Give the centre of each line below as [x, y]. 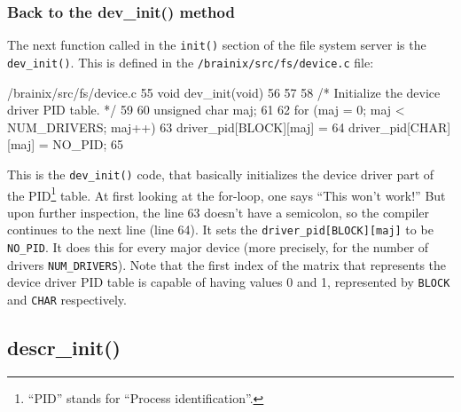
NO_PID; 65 [88, 144]
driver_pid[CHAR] [400, 127]
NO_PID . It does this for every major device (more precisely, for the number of [218, 247]
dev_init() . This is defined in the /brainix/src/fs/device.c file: [191, 62]
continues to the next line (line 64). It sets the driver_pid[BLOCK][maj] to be [220, 230]
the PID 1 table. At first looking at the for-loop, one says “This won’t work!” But [227, 194]
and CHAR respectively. [67, 300]
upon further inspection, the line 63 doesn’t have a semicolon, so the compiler [219, 212]
